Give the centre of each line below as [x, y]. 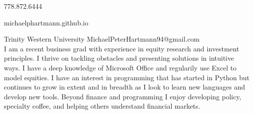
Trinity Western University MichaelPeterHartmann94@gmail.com [102, 39]
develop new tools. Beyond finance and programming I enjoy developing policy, [123, 96]
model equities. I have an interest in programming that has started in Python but [127, 77]
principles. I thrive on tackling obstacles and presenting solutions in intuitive [119, 58]
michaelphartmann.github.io [46, 22]
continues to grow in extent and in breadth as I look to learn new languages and [125, 87]
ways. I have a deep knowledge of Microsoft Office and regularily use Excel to [120, 67]
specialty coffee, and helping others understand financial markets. [102, 106]
